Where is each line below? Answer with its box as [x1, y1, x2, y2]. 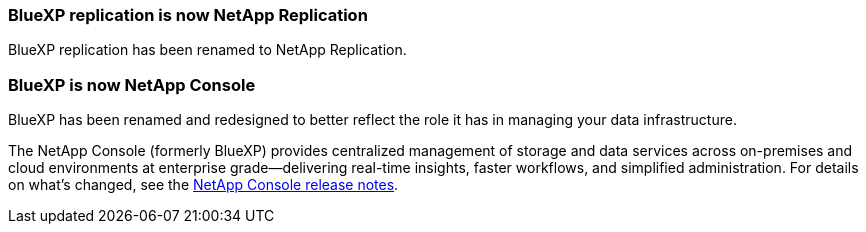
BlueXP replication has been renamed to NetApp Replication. [8, 41, 407, 59]
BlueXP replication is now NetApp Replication [8, 5, 368, 25]
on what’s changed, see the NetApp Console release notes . [8, 176, 399, 194]
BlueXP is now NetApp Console [8, 74, 256, 95]
